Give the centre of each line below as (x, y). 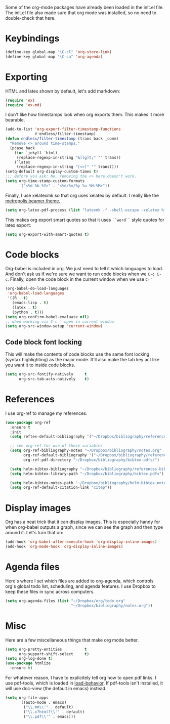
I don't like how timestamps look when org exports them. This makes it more (85, 115)
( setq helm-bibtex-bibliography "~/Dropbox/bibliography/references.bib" (89, 469)
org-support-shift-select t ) (54, 654)
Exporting (26, 77)
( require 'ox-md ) (24, 105)
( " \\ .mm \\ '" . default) (48, 707)
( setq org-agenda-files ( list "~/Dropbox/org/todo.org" (65, 601)
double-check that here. (30, 18)
